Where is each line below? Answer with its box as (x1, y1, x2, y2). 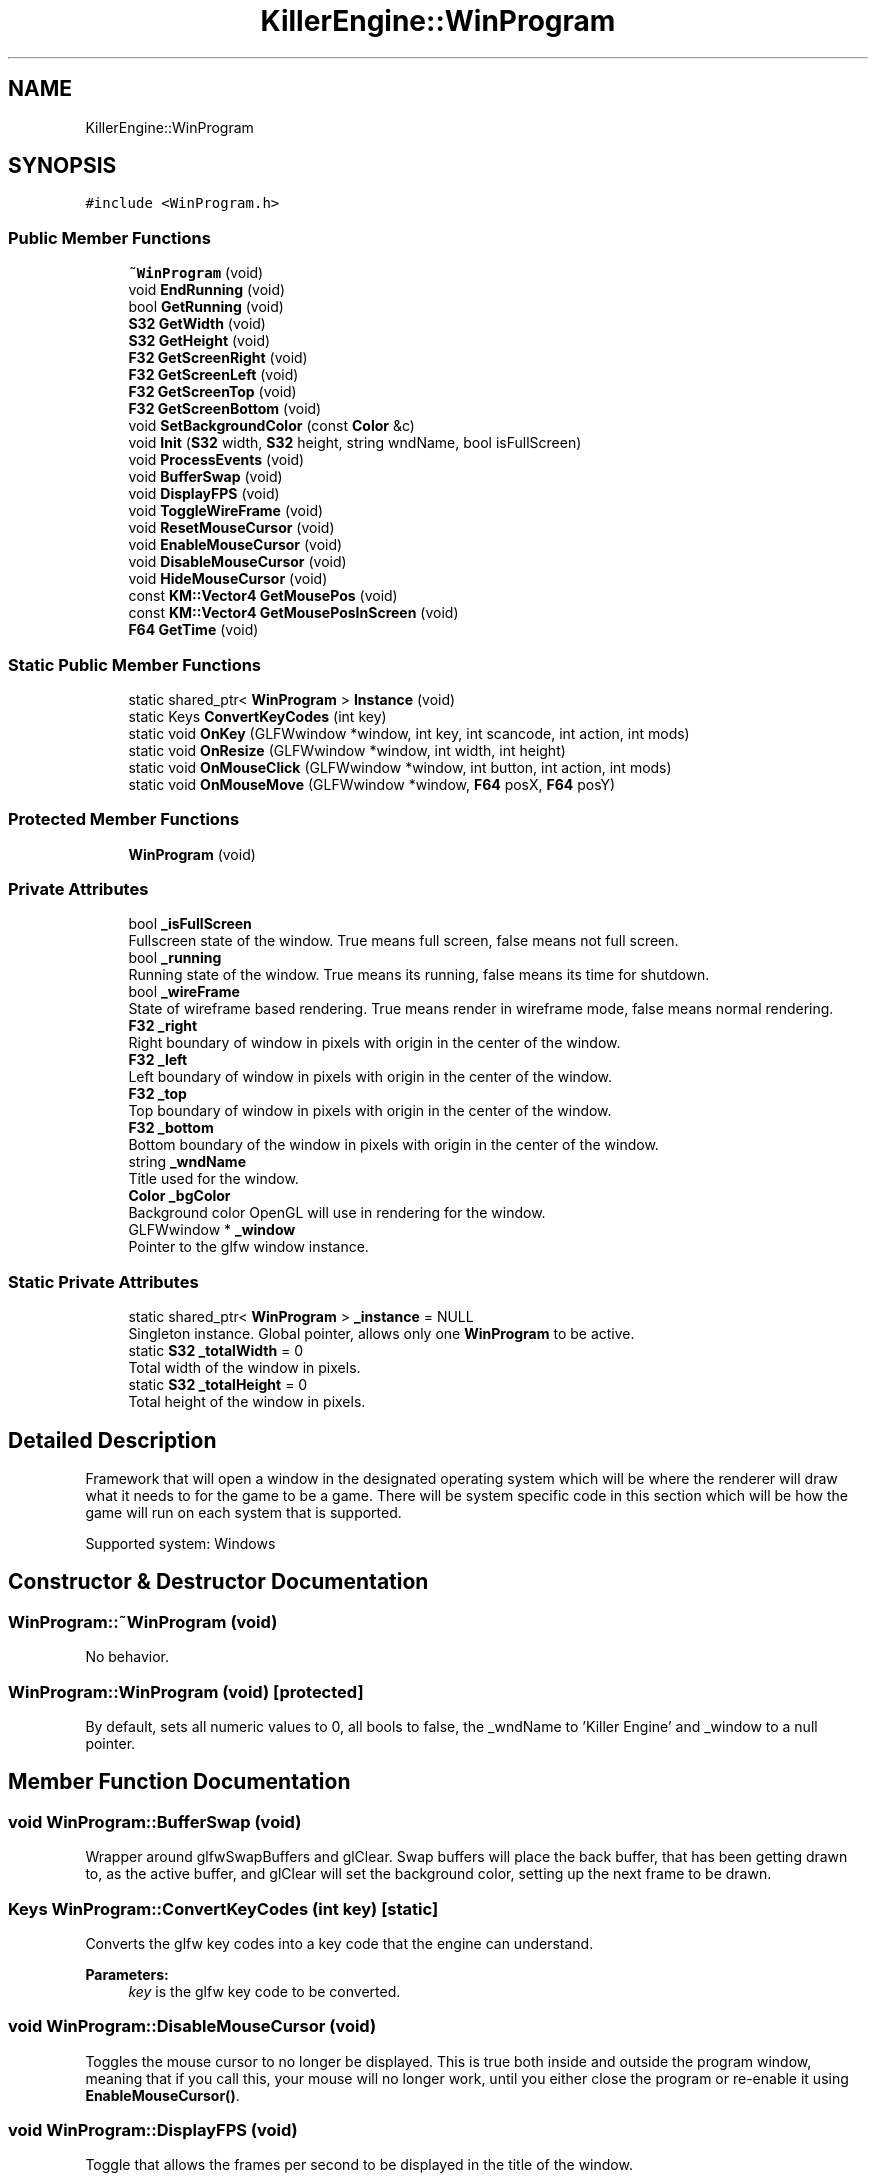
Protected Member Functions (8, 809, 240, 830)
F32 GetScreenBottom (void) (128, 400, 322, 418)
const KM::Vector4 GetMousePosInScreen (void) (128, 604, 459, 622)
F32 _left (128, 1051, 188, 1069)
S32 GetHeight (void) (128, 332, 271, 350)
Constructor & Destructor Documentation (8, 1569, 429, 1595)
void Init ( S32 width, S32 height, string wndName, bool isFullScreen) (128, 434, 582, 452)
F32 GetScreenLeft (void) (128, 366, 299, 384)
